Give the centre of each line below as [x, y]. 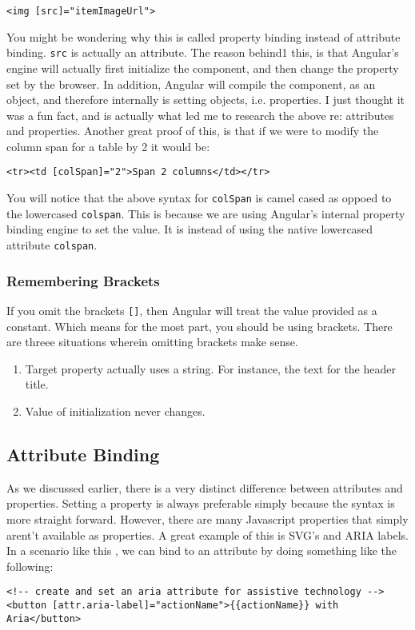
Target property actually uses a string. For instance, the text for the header [210, 368]
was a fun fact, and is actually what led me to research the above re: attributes [200, 115]
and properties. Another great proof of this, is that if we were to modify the [193, 131]
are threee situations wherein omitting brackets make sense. [152, 342]
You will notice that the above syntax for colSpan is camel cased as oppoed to [199, 198]
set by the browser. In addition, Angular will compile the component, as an [191, 84]
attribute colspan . [52, 245]
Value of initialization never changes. [115, 411]
